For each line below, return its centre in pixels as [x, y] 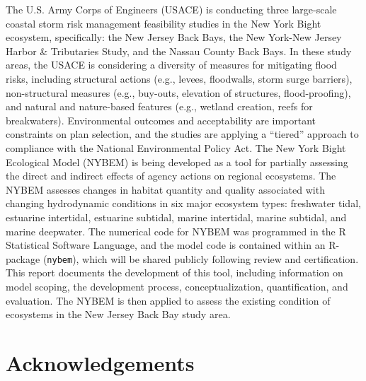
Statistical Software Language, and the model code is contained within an [166, 245]
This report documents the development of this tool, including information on [175, 272]
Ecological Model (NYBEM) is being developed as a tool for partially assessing [177, 162]
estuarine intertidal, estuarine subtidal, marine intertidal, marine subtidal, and [176, 217]
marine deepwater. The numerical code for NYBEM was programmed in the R [176, 231]
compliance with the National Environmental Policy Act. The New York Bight [176, 147]
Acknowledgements [100, 362]
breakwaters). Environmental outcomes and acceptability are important [161, 120]
